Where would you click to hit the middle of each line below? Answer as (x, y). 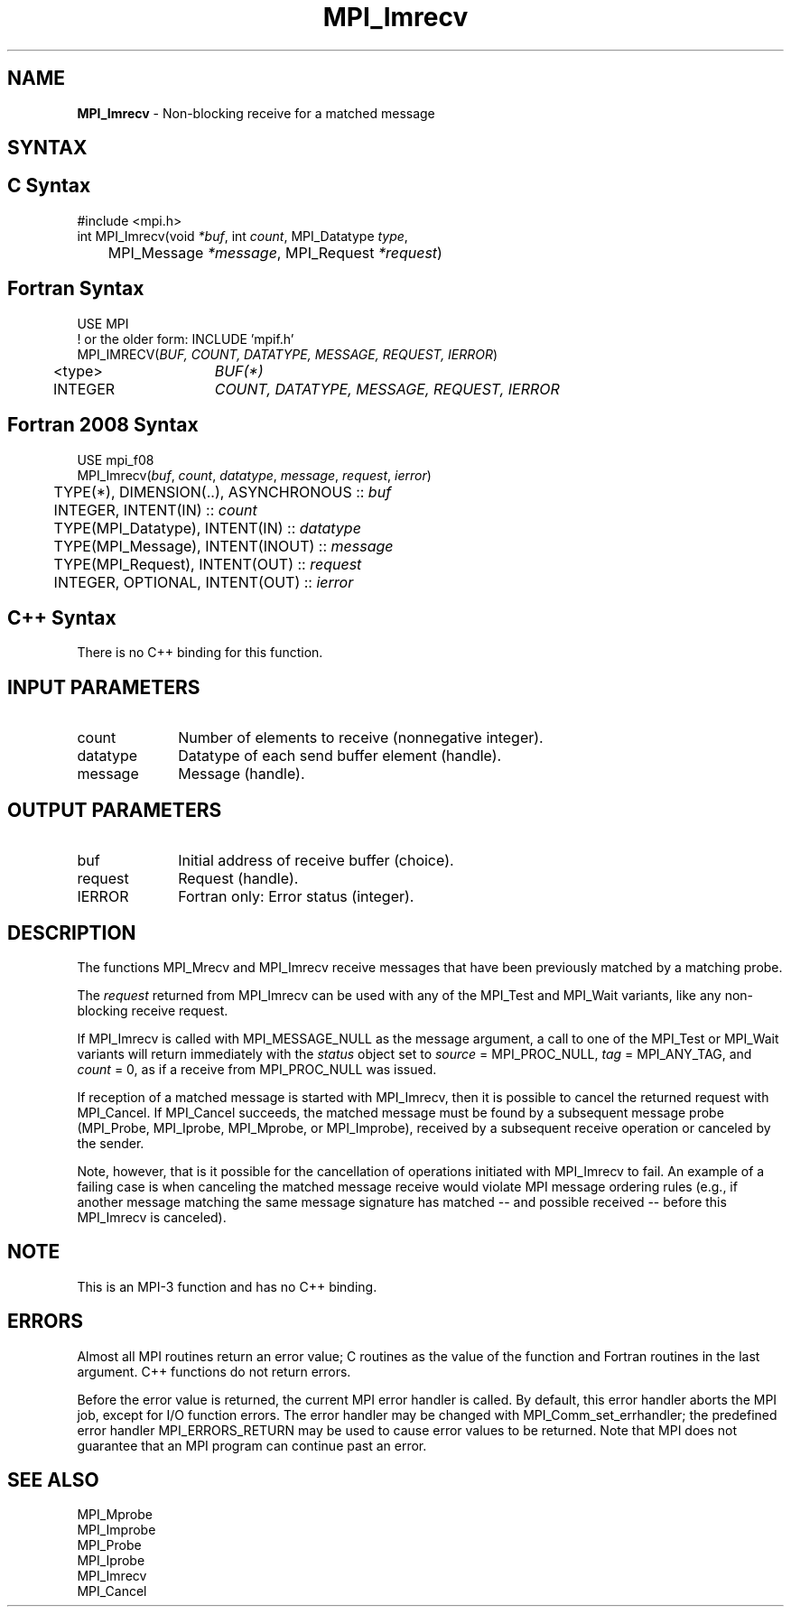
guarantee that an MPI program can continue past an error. (252, 1445)
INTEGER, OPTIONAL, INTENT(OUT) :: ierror (204, 582)
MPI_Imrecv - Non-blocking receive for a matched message (256, 113)
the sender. (111, 1143)
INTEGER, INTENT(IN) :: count (155, 510)
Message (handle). (242, 774)
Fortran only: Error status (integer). (296, 897)
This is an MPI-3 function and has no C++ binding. (227, 1286)
